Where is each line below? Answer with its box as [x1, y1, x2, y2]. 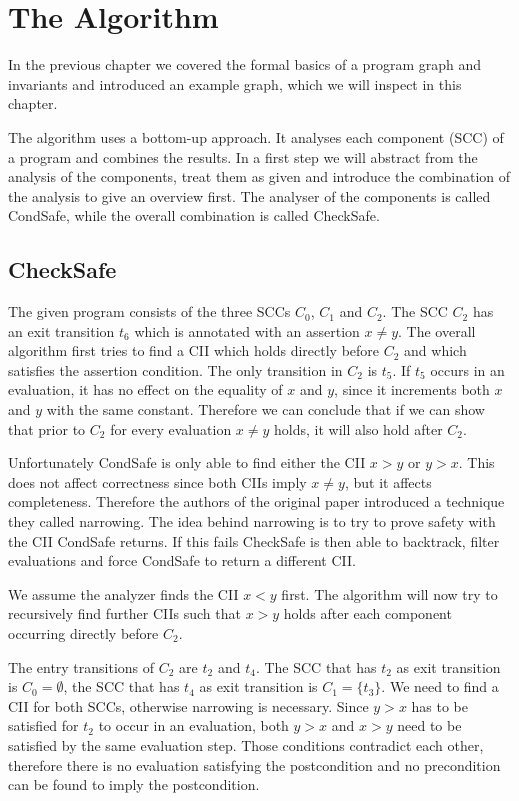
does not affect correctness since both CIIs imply [8, 471, 307, 492]
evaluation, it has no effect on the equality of [8, 379, 283, 400]
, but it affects [344, 471, 432, 492]
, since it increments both [334, 379, 490, 400]
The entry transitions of [8, 656, 155, 677]
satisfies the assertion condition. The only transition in [8, 359, 343, 380]
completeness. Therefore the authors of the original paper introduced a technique [8, 491, 505, 512]
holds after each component [283, 603, 452, 624]
